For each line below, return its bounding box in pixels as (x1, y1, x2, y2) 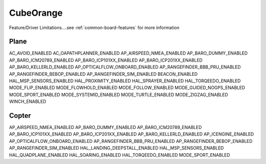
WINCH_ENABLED (9, 98, 46, 104)
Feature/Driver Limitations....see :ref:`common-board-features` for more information (9, 25, 180, 31)
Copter (9, 111, 32, 120)
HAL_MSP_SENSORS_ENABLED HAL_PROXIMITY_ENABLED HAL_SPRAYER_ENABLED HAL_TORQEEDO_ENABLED (9, 78, 241, 84)
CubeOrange (9, 7, 63, 18)
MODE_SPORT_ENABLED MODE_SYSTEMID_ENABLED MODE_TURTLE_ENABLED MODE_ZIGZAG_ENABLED (9, 92, 229, 98)
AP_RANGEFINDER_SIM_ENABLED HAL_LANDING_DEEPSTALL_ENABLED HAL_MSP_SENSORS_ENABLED (9, 145, 224, 151)
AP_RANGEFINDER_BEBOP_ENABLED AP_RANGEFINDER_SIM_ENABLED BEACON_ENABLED (9, 71, 198, 77)
